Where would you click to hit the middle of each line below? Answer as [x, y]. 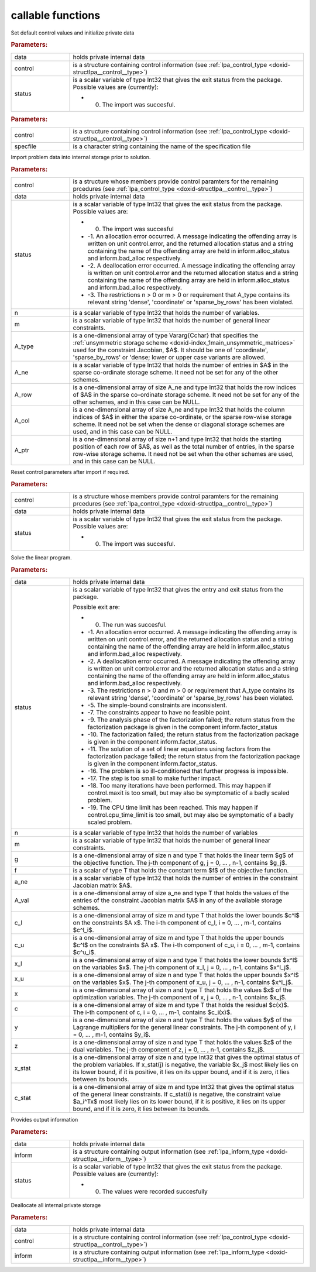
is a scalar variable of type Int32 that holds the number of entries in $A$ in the [181, 365]
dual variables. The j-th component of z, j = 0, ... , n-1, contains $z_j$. [169, 1050]
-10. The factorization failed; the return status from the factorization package [193, 734]
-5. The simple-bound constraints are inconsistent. [157, 705]
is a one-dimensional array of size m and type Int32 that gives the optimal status [183, 1087]
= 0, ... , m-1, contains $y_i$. [112, 1034]
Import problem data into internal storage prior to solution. [81, 157]
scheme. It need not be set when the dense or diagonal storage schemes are [179, 424]
